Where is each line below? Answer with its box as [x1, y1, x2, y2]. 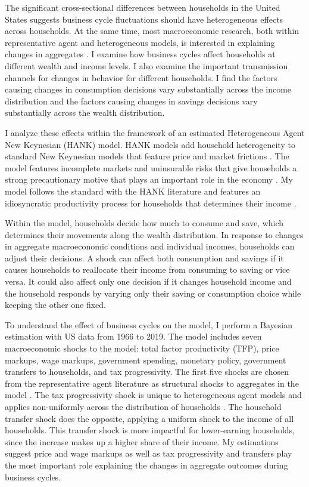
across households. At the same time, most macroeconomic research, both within [5, 24, 299, 37]
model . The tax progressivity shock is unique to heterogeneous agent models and [5, 389, 302, 401]
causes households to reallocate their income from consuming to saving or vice [5, 263, 290, 276]
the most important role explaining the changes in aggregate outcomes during [5, 458, 288, 471]
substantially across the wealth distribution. [5, 106, 165, 119]
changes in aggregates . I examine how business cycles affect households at [5, 48, 276, 60]
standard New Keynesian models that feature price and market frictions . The [5, 150, 289, 162]
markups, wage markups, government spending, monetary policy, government [5, 353, 286, 366]
